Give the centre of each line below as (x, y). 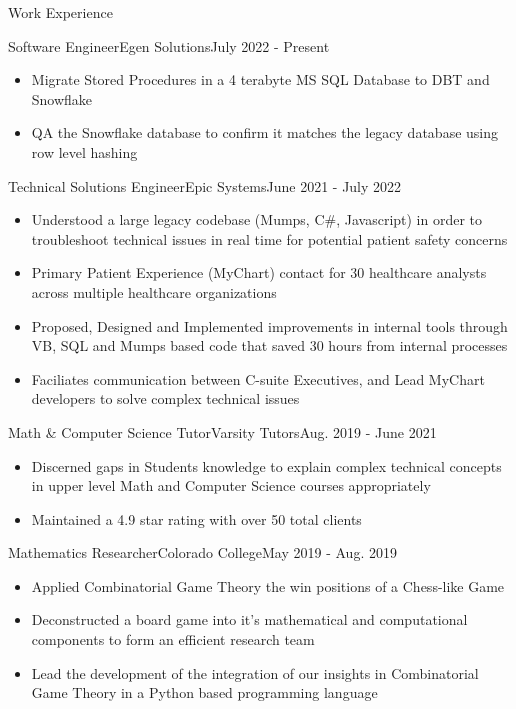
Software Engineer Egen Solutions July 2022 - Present (169, 45)
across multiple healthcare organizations (154, 291)
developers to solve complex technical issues (165, 398)
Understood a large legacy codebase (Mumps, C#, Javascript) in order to (257, 219)
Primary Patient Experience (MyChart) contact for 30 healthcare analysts (259, 272)
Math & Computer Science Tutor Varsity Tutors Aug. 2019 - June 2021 (222, 431)
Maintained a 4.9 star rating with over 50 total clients (196, 518)
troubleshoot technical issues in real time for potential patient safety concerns (269, 238)
